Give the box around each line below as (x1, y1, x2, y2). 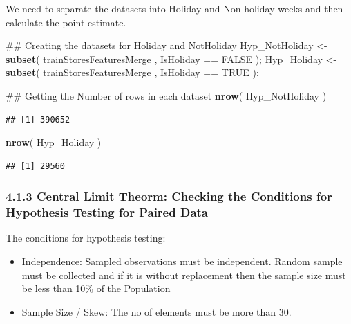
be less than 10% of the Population (21, 281, 171, 296)
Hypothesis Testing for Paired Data (6, 204, 208, 221)
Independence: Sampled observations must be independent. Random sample (21, 254, 343, 269)
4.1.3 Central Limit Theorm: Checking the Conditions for (6, 188, 332, 205)
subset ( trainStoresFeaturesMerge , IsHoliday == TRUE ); (6, 65, 259, 80)
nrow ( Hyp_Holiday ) (6, 135, 102, 150)
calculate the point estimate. (6, 15, 126, 29)
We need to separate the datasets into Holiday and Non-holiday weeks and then (6, 1, 343, 15)
